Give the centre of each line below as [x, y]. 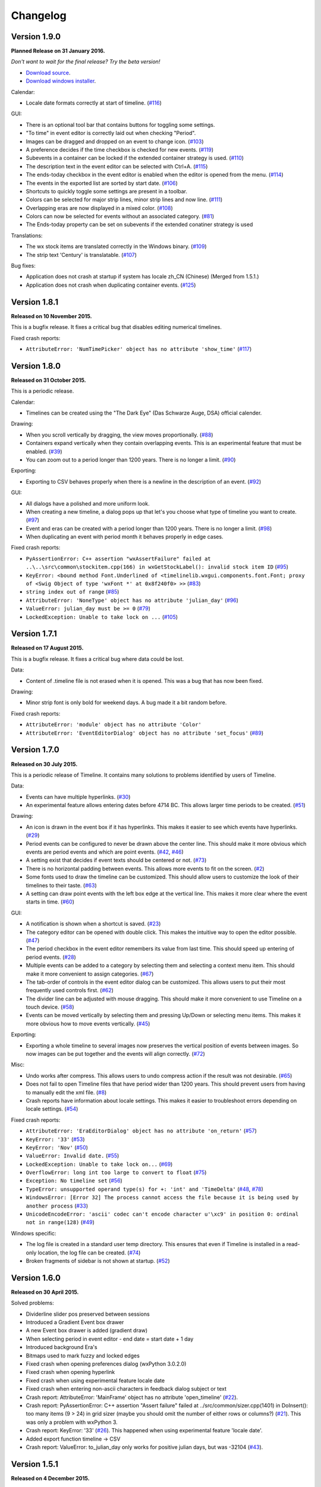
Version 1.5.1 [35, 1464]
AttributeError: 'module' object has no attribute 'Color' [114, 725]
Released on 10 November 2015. [51, 316]
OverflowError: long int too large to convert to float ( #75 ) [116, 1172]
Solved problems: [32, 1303]
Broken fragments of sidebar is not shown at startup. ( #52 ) [98, 1261]
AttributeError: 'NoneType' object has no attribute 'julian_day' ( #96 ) [132, 600]
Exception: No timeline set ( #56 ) [74, 1181]
